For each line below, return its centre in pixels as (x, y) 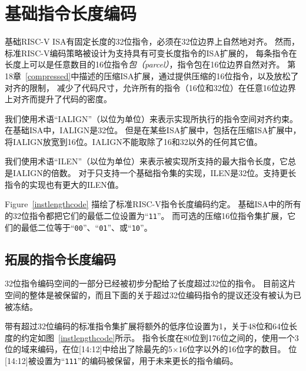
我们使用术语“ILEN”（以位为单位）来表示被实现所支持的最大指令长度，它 (147, 161)
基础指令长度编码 (71, 13)
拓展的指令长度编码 (60, 259)
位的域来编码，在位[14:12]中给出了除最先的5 (89, 349)
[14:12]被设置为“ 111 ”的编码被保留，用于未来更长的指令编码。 (122, 360)
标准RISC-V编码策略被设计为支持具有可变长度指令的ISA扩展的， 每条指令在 (151, 53)
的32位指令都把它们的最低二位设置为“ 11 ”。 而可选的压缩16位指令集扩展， (146, 215)
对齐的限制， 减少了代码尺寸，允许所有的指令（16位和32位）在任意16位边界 (150, 87)
